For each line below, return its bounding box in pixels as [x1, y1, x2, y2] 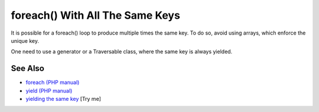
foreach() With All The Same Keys [11, 9, 180, 22]
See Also [11, 63, 44, 73]
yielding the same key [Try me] [25, 96, 102, 103]
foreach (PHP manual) [25, 79, 80, 86]
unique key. [11, 37, 40, 44]
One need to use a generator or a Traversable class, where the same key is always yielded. [11, 48, 233, 55]
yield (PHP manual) [25, 87, 73, 94]
